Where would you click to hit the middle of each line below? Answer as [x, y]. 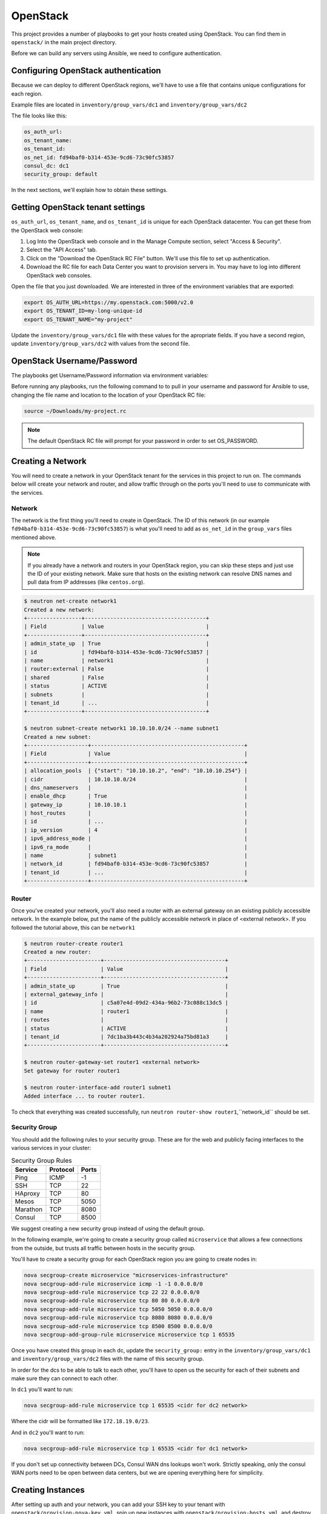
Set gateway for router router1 [72, 1071]
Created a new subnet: [58, 737]
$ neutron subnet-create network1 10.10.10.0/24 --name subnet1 [121, 729]
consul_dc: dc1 [46, 166]
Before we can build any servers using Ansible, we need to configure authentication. [117, 53]
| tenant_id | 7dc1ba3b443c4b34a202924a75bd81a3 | [126, 1036]
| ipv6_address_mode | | [136, 838]
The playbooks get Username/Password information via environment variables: [110, 375]
